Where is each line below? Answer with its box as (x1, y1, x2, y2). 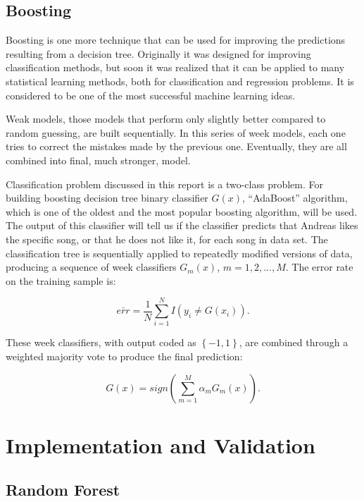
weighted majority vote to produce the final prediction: (6, 349, 243, 364)
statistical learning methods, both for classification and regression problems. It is (6, 73, 354, 88)
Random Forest (6, 479, 120, 501)
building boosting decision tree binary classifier (6, 190, 208, 205)
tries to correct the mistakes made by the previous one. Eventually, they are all (6, 139, 347, 154)
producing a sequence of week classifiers (6, 259, 177, 274)
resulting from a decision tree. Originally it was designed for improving (6, 46, 311, 61)
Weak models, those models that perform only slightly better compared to (6, 111, 326, 126)
